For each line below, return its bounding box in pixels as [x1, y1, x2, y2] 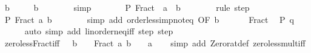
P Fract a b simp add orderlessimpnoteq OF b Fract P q [4, 13, 295, 25]
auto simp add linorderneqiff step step [24, 25, 173, 37]
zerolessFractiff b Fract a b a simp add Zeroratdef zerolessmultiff [4, 36, 306, 49]
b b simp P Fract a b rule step [4, 1, 250, 13]
